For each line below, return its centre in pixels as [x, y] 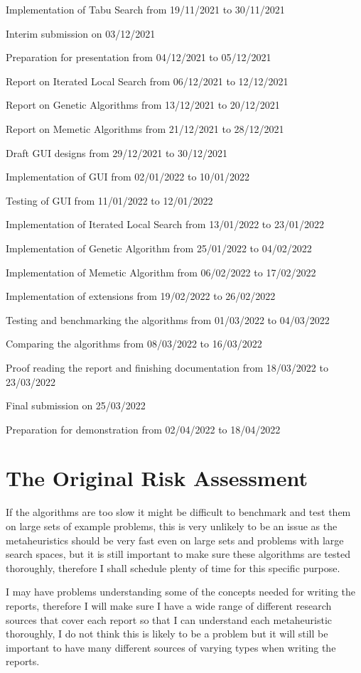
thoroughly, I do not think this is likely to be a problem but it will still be [167, 634]
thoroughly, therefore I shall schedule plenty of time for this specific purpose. [173, 567]
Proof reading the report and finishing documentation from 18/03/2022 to [167, 367]
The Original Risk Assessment [157, 478]
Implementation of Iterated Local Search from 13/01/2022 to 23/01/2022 [165, 224]
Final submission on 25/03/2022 [76, 405]
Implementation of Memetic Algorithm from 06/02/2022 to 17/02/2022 [161, 272]
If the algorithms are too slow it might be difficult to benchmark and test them [178, 512]
